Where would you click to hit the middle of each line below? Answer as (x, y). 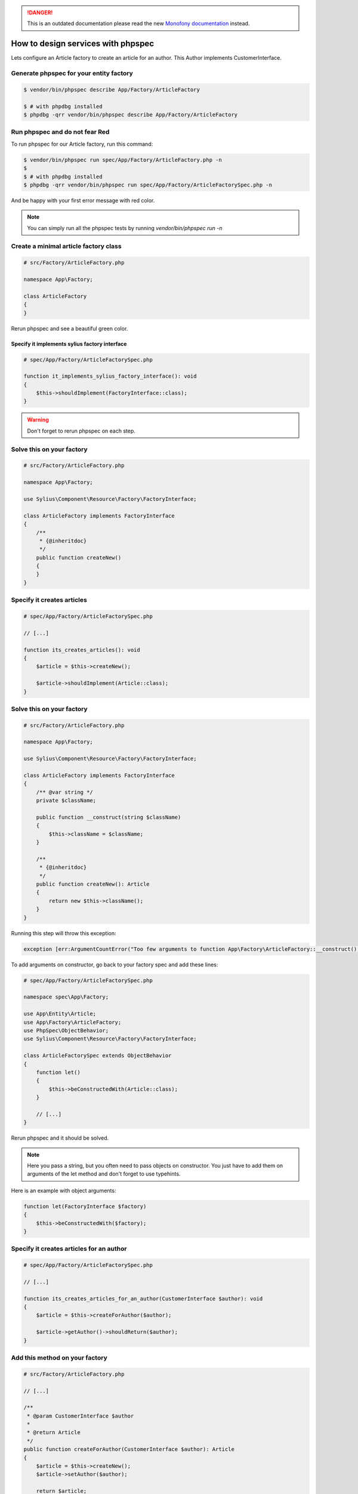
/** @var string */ (65, 792)
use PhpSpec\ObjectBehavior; (66, 1030)
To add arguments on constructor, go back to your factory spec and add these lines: (115, 965)
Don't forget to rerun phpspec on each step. (81, 431)
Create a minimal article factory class (66, 246)
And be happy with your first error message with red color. (83, 200)
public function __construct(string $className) (109, 817)
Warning (38, 420)
